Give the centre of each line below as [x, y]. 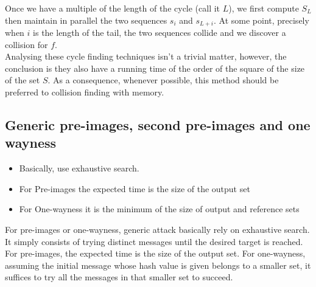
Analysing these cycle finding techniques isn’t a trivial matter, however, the [146, 56]
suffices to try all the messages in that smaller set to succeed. [119, 277]
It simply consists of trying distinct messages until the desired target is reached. [154, 241]
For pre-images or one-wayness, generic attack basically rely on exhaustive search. [157, 229]
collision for [26, 44]
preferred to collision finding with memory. [85, 92]
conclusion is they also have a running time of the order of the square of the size [155, 68]
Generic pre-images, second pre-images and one [158, 125]
